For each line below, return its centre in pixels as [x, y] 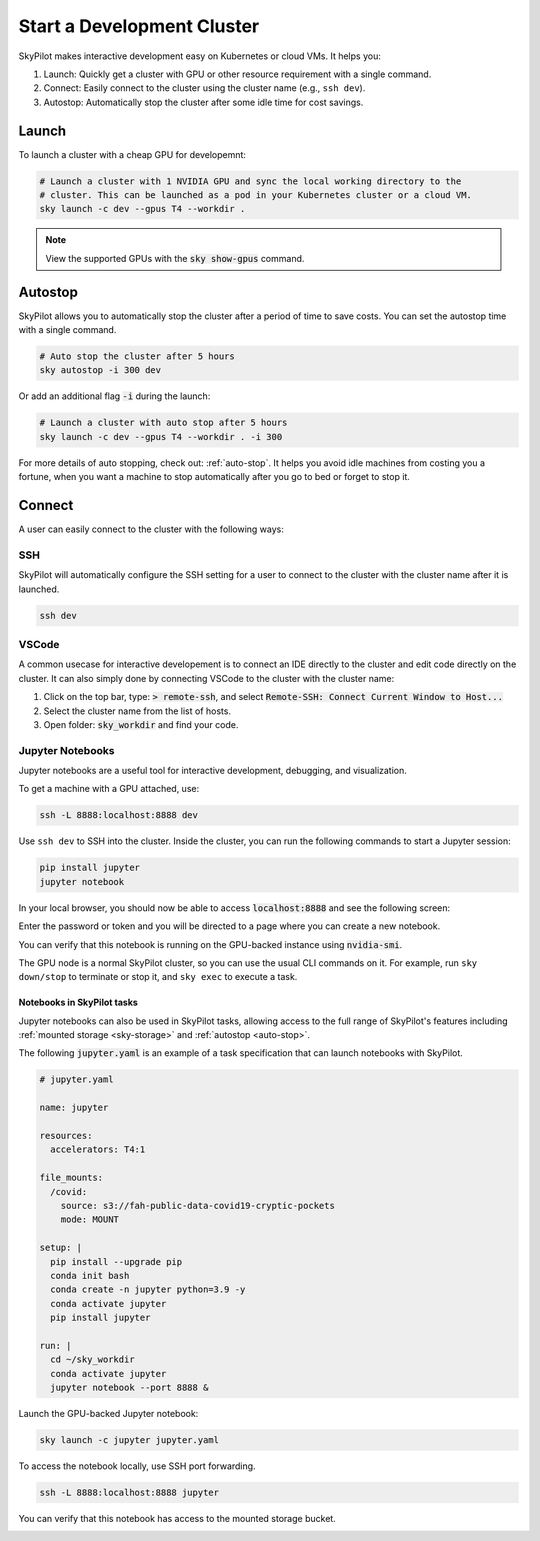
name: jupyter [74, 1108]
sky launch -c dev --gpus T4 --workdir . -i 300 [161, 436]
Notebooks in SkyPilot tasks [78, 1002]
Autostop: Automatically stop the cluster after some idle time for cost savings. [203, 102]
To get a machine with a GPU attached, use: [109, 789]
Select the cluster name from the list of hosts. [137, 711]
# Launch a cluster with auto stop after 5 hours [163, 423]
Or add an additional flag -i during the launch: [114, 396]
